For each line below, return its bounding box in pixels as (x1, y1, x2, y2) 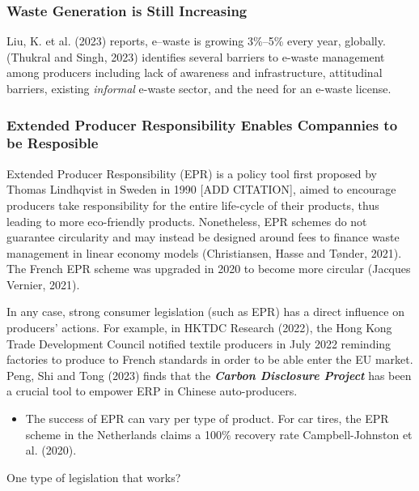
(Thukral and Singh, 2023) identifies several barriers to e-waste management (6, 48, 385, 65)
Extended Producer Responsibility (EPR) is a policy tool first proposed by (6, 164, 377, 181)
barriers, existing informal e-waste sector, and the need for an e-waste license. (6, 80, 391, 96)
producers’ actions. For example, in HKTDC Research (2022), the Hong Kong (6, 319, 392, 336)
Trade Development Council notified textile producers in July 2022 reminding (6, 335, 391, 352)
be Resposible (6, 133, 99, 153)
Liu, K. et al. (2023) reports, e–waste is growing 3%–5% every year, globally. (6, 32, 386, 49)
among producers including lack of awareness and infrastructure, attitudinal (6, 64, 383, 81)
